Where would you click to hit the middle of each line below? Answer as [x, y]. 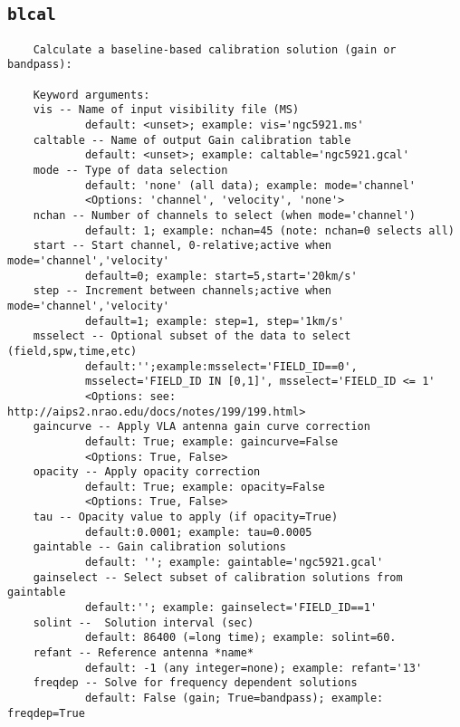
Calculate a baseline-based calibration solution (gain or [215, 49]
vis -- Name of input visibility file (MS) [166, 110]
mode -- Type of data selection [130, 171]
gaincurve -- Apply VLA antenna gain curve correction [201, 427]
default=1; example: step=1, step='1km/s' [215, 321]
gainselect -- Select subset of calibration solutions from [218, 577]
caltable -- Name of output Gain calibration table [192, 140]
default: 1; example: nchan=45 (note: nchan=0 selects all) [269, 230]
